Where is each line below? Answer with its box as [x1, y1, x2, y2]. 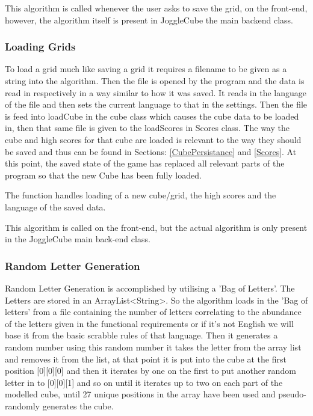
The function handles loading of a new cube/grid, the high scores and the [5, 189, 276, 201]
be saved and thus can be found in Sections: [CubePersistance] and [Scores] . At [5, 145, 297, 158]
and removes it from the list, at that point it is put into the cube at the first [5, 352, 287, 365]
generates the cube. [42, 399, 114, 412]
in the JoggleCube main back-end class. [5, 233, 150, 245]
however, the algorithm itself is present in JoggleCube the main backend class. [5, 13, 293, 26]
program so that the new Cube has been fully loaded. [5, 168, 202, 181]
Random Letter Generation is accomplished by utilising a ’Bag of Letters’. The [5, 281, 295, 294]
